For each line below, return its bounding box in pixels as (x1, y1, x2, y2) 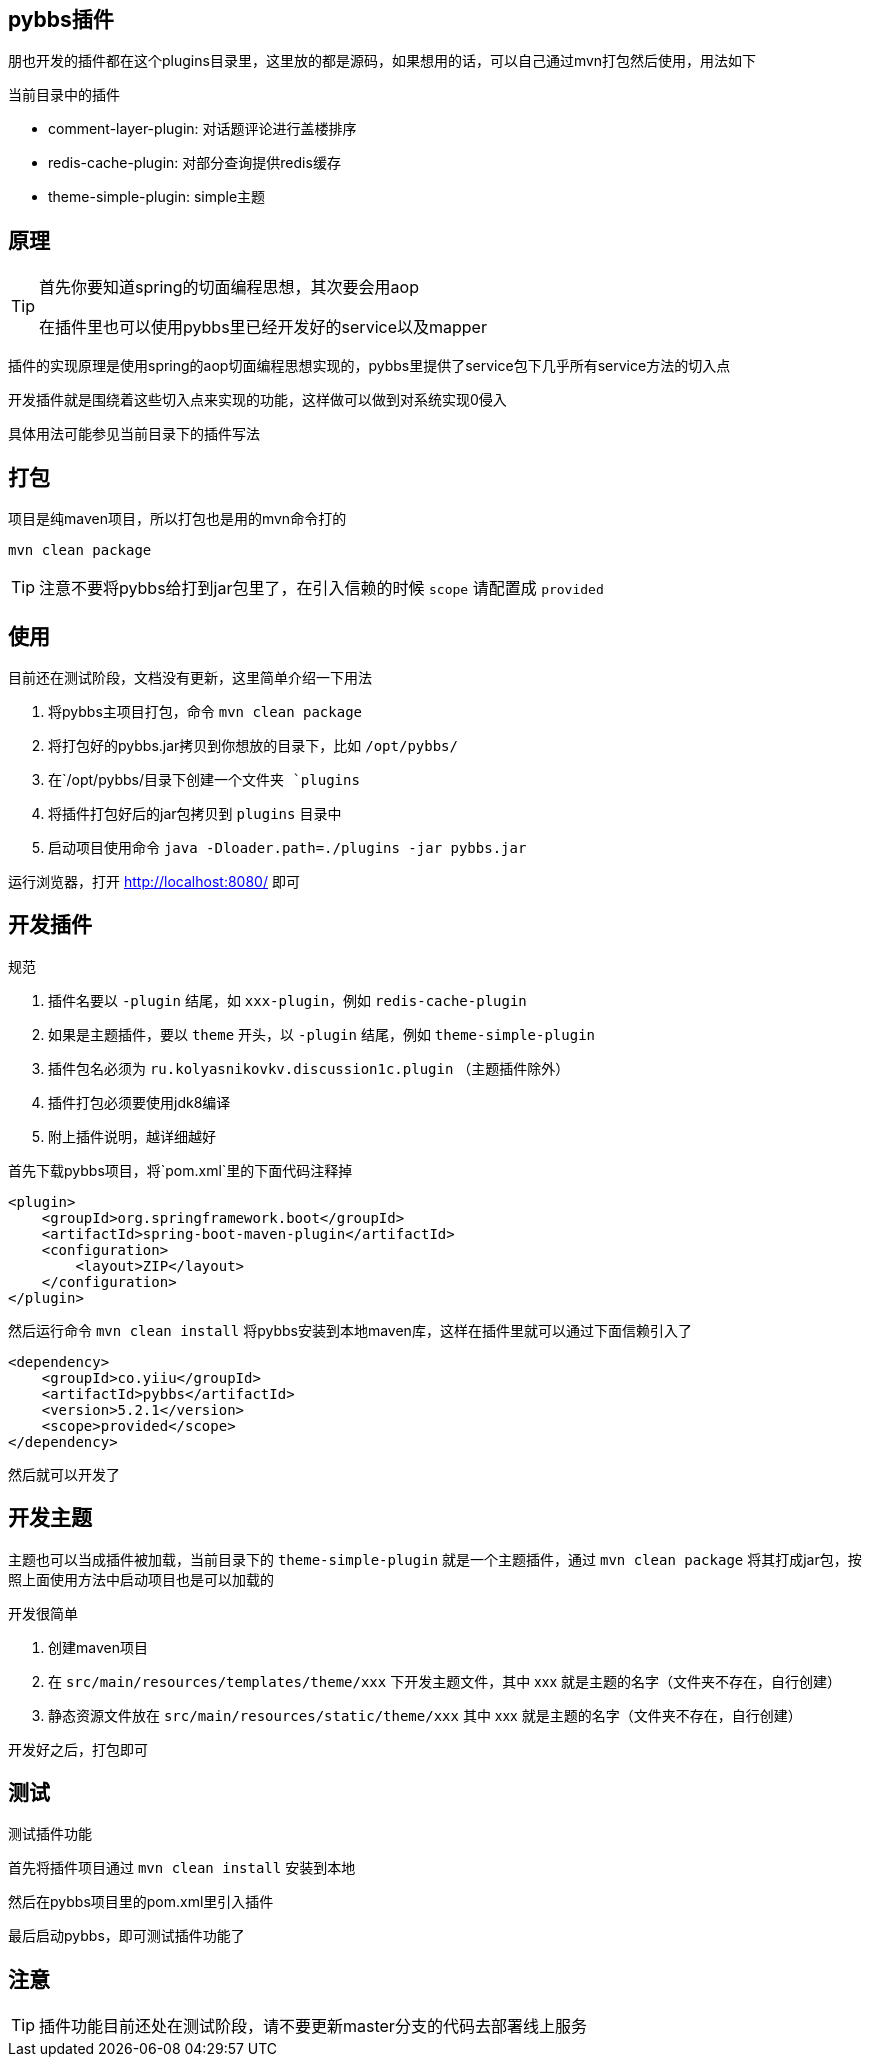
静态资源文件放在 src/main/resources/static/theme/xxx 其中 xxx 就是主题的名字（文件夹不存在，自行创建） (48, 1706, 802, 1724)
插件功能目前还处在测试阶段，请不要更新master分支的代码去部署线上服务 (39, 2016, 587, 2037)
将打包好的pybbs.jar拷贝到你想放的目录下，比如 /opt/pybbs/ (48, 736, 458, 754)
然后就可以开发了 (8, 1465, 120, 1483)
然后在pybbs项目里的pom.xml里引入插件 (8, 1893, 274, 1911)
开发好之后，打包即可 (8, 1740, 148, 1758)
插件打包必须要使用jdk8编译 (48, 1093, 231, 1111)
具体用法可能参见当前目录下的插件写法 (8, 425, 260, 443)
